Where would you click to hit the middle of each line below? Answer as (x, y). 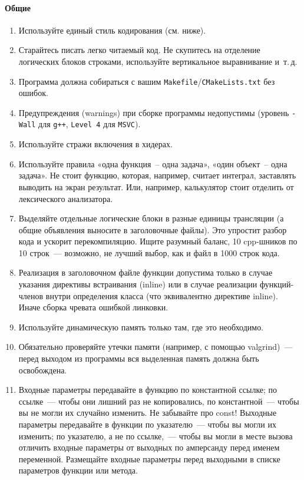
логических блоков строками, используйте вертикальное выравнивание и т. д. (158, 61)
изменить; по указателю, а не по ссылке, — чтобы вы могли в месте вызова (156, 436)
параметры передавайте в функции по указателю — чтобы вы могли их (147, 424)
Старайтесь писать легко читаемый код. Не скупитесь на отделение (139, 50)
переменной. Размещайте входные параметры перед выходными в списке (149, 459)
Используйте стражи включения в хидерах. (95, 144)
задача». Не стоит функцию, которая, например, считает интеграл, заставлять (157, 175)
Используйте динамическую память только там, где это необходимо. (141, 327)
